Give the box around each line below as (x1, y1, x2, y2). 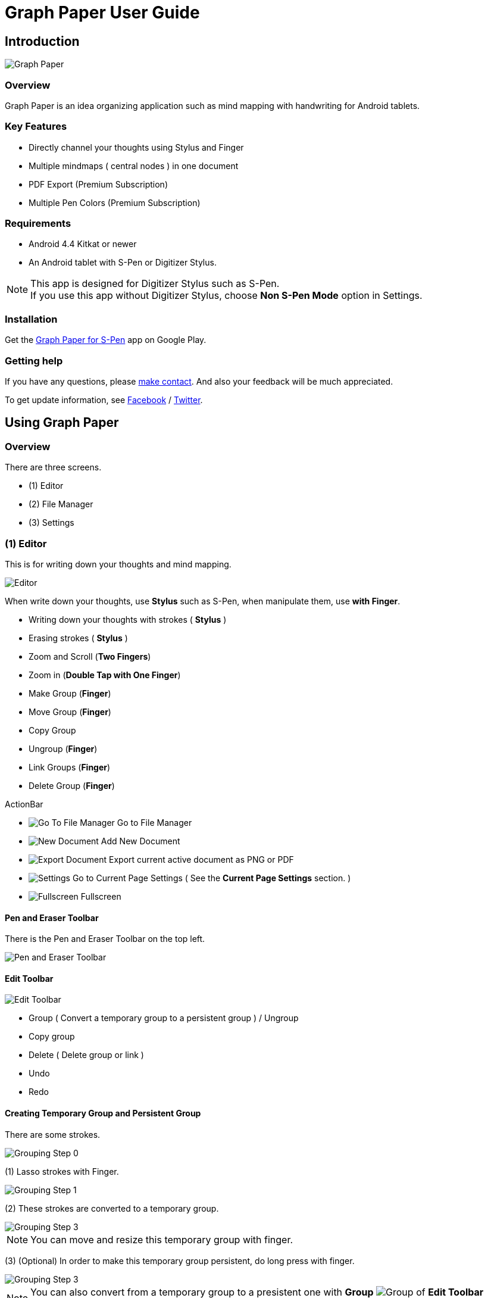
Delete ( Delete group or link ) (29, 1050, 144, 1060)
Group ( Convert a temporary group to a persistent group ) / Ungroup (29, 1013, 299, 1024)
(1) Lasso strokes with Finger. (5, 1166, 119, 1177)
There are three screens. (5, 462, 102, 473)
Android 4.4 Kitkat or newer (29, 239, 137, 249)
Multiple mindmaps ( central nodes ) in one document (29, 160, 239, 171)
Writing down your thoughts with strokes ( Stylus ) (29, 614, 227, 625)
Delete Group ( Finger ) (29, 780, 115, 791)
